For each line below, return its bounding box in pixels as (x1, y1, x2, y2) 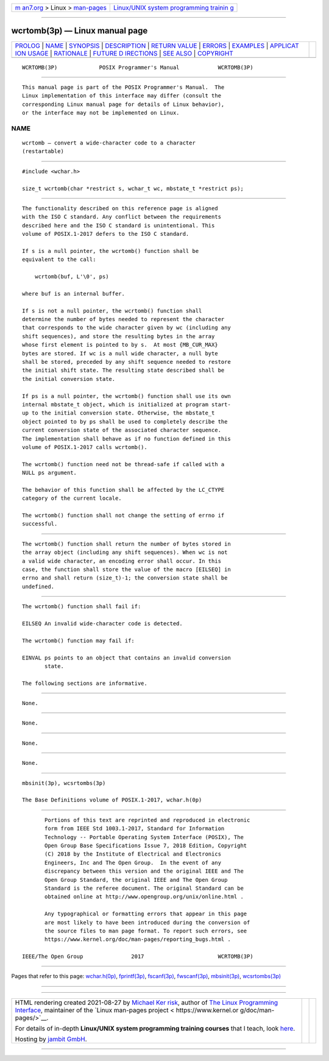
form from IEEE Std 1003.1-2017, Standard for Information (44, 825, 225, 832)
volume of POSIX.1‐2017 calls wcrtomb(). (22, 444, 147, 450)
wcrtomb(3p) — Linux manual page (11, 26, 148, 36)
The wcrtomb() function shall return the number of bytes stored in (22, 540, 231, 547)
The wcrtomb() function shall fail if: (22, 603, 141, 610)
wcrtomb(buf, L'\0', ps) (34, 273, 109, 280)
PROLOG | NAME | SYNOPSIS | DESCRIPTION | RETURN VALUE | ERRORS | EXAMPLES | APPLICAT (15, 41, 299, 50)
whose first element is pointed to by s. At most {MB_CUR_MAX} (22, 341, 219, 349)
